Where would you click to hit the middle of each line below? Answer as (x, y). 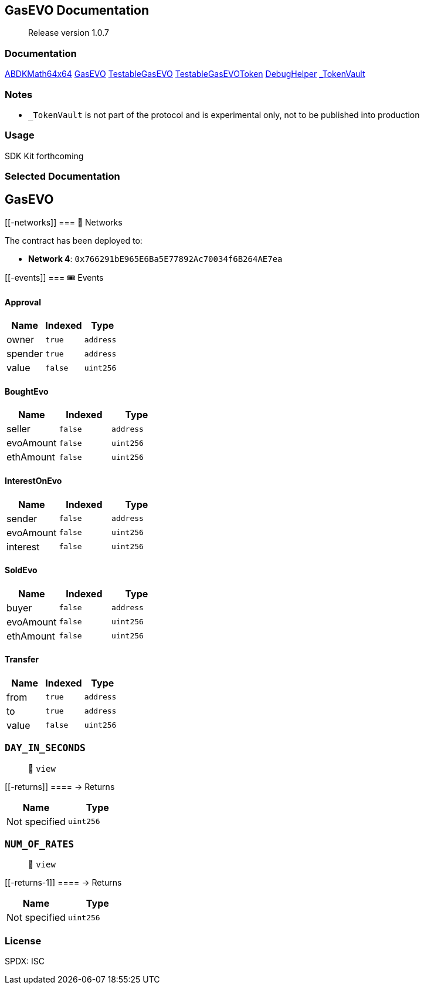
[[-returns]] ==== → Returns (60, 786)
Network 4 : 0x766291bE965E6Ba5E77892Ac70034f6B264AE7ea (155, 258)
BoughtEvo (27, 391)
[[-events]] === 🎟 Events (54, 277)
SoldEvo (21, 570)
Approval (23, 302)
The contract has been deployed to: (74, 240)
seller (18, 429)
